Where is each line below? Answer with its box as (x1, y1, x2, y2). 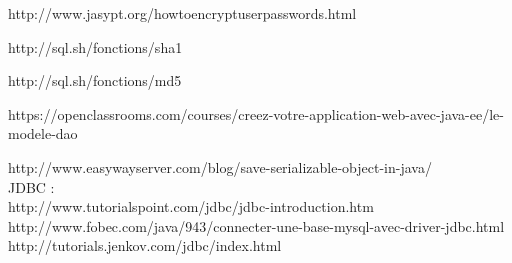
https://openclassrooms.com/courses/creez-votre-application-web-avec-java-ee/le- (8, 103, 504, 124)
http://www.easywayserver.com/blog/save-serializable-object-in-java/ (8, 156, 432, 177)
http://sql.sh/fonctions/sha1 (8, 36, 183, 57)
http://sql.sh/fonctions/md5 (8, 70, 182, 91)
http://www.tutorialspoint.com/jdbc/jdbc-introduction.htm (8, 196, 374, 217)
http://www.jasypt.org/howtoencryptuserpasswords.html (8, 3, 357, 23)
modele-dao (8, 123, 78, 144)
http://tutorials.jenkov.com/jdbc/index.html (8, 235, 282, 256)
